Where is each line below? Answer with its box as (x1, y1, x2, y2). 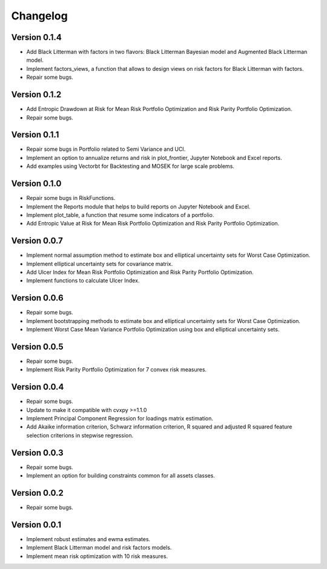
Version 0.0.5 (11, 341, 64, 351)
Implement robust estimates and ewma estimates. (26, 535, 151, 542)
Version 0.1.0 (11, 179, 62, 189)
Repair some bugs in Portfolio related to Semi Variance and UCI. (26, 145, 186, 153)
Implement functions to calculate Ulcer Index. (26, 277, 140, 284)
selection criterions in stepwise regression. (26, 431, 133, 439)
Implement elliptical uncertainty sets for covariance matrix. (26, 260, 173, 267)
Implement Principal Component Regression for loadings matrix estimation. (26, 415, 213, 422)
